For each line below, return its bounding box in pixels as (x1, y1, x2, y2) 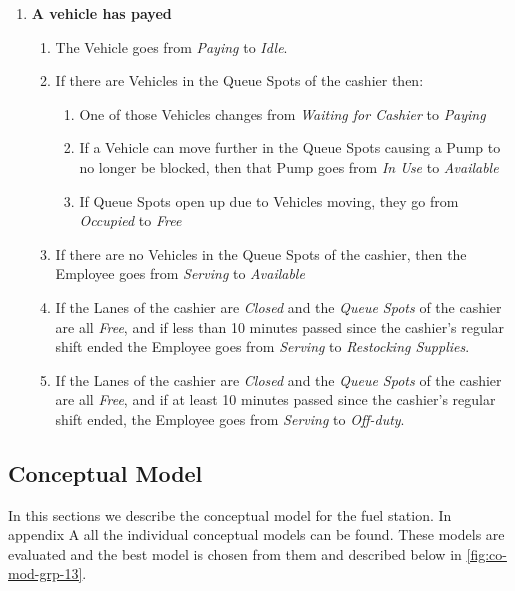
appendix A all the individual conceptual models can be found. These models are (8, 524, 505, 545)
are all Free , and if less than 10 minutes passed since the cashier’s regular (55, 316, 505, 337)
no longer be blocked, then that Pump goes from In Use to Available (79, 156, 499, 177)
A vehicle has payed (31, 3, 172, 23)
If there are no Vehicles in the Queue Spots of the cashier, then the (55, 243, 467, 264)
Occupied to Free (79, 210, 182, 231)
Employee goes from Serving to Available (55, 263, 305, 284)
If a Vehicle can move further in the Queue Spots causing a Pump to (79, 137, 501, 158)
